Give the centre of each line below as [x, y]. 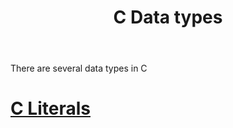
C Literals [50, 108]
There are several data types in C [79, 68]
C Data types [168, 17]
